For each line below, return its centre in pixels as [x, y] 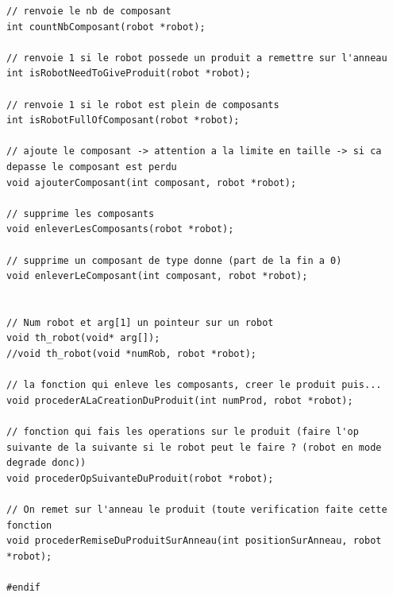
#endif [23, 587]
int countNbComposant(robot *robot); [106, 27]
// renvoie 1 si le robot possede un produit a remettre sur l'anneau [197, 58]
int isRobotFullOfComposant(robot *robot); [123, 120]
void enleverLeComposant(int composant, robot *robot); [157, 276]
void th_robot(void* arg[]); [83, 338]
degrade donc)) [46, 463]
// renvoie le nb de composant [89, 11]
